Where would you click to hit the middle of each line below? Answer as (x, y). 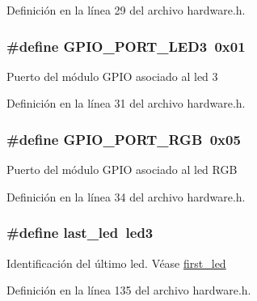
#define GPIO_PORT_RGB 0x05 (124, 139)
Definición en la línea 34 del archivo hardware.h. (126, 196)
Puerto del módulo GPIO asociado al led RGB (122, 170)
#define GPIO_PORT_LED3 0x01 (126, 46)
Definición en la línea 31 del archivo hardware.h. (126, 103)
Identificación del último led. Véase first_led (116, 263)
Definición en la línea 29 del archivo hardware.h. (126, 10)
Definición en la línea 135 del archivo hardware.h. (129, 290)
